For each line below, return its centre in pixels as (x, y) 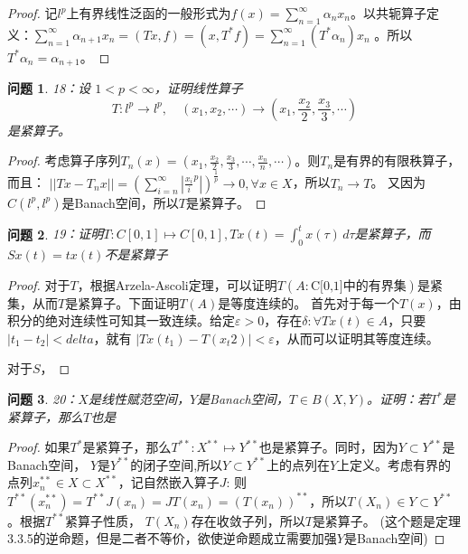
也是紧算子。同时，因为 (328, 447)
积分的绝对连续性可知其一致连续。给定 (121, 320)
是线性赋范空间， (139, 399)
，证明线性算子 (198, 88)
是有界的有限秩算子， (397, 160)
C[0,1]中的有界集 (358, 286)
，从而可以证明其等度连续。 (356, 338)
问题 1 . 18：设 (49, 88)
